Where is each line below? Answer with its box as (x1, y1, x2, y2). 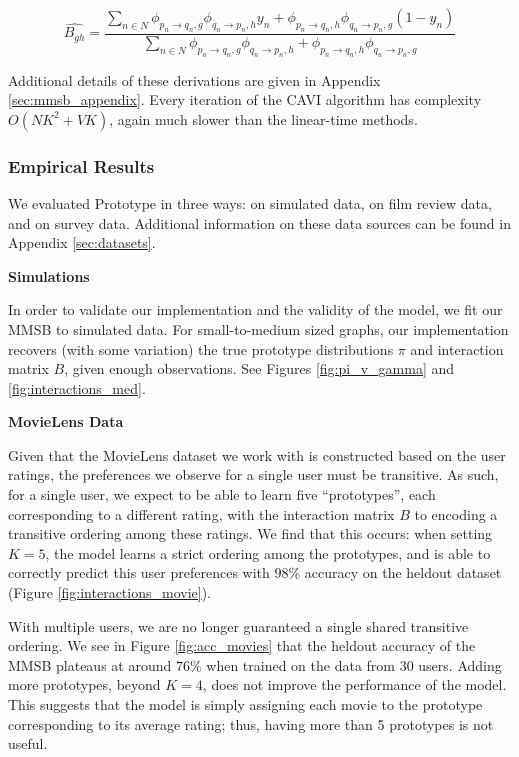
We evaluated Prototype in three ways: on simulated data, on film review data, (8, 192, 492, 213)
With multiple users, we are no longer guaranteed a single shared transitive (8, 615, 469, 636)
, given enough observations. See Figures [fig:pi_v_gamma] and (64, 358, 455, 379)
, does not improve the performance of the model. (202, 674, 507, 695)
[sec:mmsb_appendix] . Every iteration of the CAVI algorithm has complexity (8, 89, 482, 110)
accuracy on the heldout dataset (304, 562, 502, 583)
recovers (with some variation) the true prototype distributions (8, 338, 394, 359)
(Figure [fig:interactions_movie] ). (8, 582, 212, 603)
